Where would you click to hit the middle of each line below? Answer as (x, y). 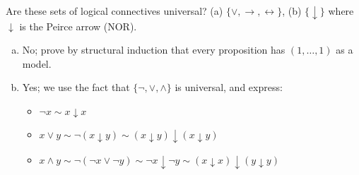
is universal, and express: (229, 87)
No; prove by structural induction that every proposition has (154, 50)
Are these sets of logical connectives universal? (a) (114, 11)
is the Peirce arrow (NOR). (78, 26)
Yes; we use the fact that (76, 87)
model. (37, 63)
